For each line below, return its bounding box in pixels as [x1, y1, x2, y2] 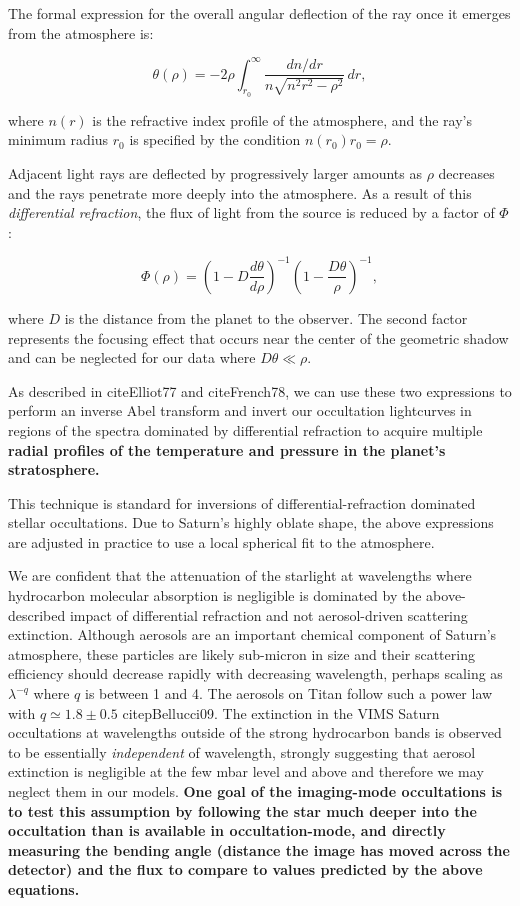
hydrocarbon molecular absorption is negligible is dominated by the [8, 585, 422, 606]
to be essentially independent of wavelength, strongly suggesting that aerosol [8, 741, 476, 762]
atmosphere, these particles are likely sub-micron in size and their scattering [8, 643, 475, 664]
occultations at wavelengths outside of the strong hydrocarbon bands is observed [8, 722, 502, 743]
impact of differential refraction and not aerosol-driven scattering [69, 604, 468, 625]
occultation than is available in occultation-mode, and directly [8, 820, 446, 841]
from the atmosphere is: [8, 22, 154, 43]
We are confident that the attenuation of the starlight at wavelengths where [8, 565, 472, 586]
